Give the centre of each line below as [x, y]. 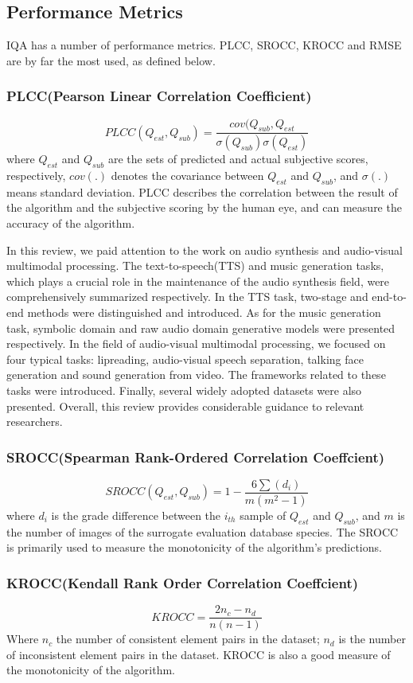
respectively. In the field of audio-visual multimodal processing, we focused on [196, 343]
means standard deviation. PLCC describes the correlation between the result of [202, 191]
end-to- [389, 297]
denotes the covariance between [187, 176]
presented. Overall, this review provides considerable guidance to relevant [185, 406]
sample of [263, 515]
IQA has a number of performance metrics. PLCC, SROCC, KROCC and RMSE [204, 45]
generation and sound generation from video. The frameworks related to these [196, 375]
